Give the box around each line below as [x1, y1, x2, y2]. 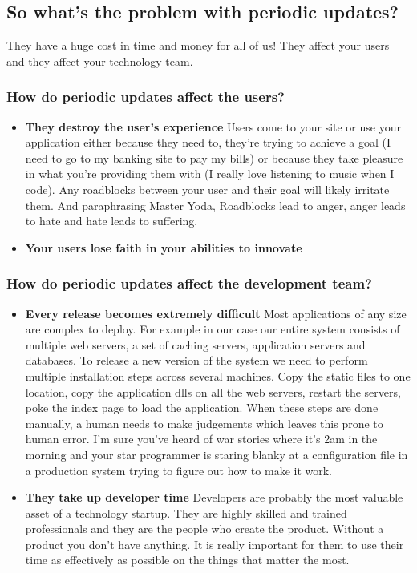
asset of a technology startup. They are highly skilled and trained [25, 504, 347, 521]
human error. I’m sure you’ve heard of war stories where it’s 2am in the [25, 430, 378, 447]
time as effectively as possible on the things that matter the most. [25, 551, 350, 568]
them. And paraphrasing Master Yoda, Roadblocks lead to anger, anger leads [25, 196, 406, 213]
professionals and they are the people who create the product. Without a [25, 520, 384, 537]
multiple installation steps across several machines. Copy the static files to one [25, 367, 411, 384]
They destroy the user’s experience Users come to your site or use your [25, 118, 401, 135]
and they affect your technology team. [6, 52, 193, 69]
